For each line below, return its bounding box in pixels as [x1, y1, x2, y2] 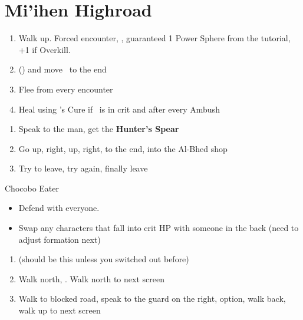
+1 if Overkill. [18, 43, 71, 55]
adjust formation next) [18, 233, 101, 245]
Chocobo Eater [5, 182, 60, 194]
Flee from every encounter [18, 83, 113, 95]
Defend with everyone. [18, 202, 100, 214]
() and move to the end [18, 63, 107, 75]
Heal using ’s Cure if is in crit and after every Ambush [18, 103, 220, 115]
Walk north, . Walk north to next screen [18, 272, 164, 285]
